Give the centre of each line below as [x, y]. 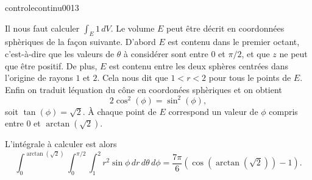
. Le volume [133, 28]
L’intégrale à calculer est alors [61, 144]
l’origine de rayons [39, 78]
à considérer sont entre [166, 53]
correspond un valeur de [213, 111]
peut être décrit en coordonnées [225, 28]
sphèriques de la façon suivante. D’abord [80, 42]
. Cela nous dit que [133, 78]
